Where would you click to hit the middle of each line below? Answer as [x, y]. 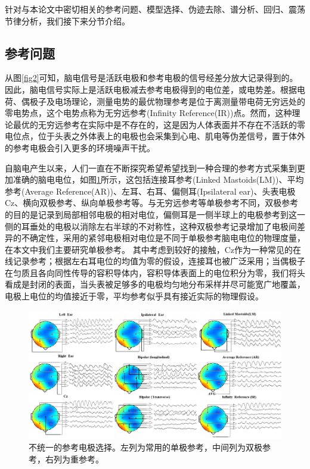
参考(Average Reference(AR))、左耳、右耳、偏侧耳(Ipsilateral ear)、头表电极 [150, 191]
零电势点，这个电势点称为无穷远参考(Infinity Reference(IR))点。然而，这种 [148, 113]
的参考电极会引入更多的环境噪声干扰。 [80, 147]
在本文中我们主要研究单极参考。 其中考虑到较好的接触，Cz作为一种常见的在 [153, 249]
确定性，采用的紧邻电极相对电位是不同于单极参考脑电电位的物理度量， [167, 238]
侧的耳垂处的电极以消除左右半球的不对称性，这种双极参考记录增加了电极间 [151, 226]
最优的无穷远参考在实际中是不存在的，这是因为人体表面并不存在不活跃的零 [159, 124]
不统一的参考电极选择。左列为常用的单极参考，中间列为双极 [145, 447]
